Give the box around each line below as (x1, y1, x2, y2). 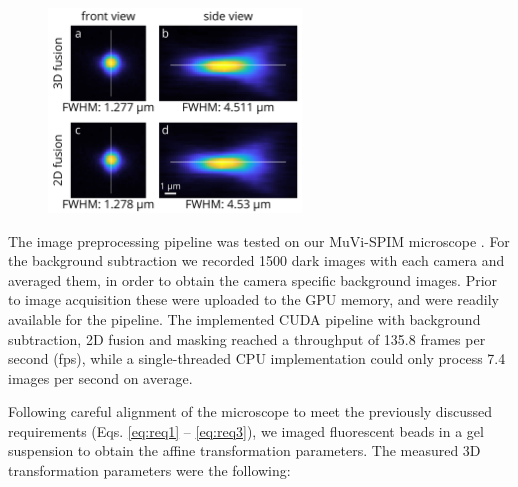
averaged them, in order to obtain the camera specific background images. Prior (8, 269, 498, 290)
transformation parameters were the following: (8, 460, 291, 481)
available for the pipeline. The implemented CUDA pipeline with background (8, 308, 481, 329)
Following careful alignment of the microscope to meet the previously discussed (8, 401, 493, 422)
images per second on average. (8, 367, 193, 388)
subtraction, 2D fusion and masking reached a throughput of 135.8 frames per (8, 328, 486, 349)
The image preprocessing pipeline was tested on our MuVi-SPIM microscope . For (8, 230, 510, 251)
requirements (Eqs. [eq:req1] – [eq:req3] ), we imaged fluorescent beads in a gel (8, 420, 484, 441)
